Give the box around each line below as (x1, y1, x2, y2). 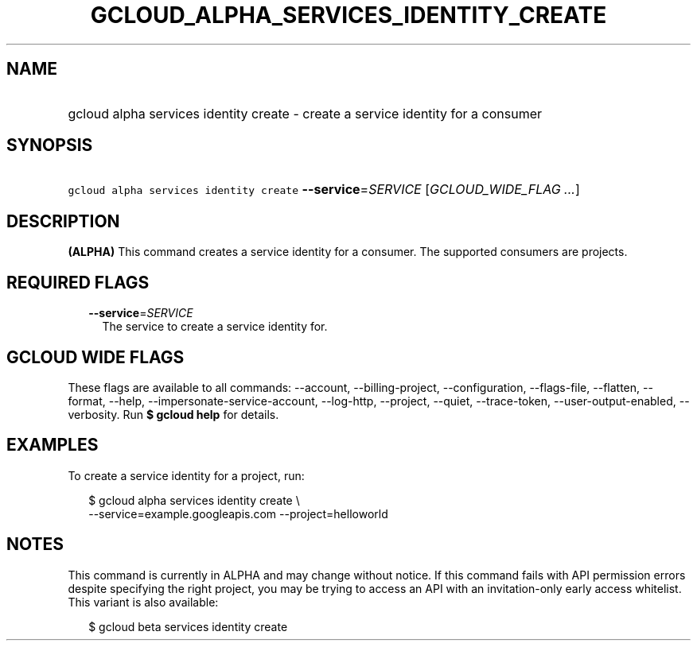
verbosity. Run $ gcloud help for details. (68, 407, 279, 421)
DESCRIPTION (6, 211, 120, 231)
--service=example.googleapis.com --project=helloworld (88, 506, 388, 521)
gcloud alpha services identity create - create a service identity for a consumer (68, 105, 542, 122)
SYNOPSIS (6, 135, 93, 156)
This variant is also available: (68, 595, 219, 609)
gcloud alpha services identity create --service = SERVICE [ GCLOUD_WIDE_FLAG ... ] (68, 181, 580, 198)
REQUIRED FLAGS (6, 272, 150, 293)
